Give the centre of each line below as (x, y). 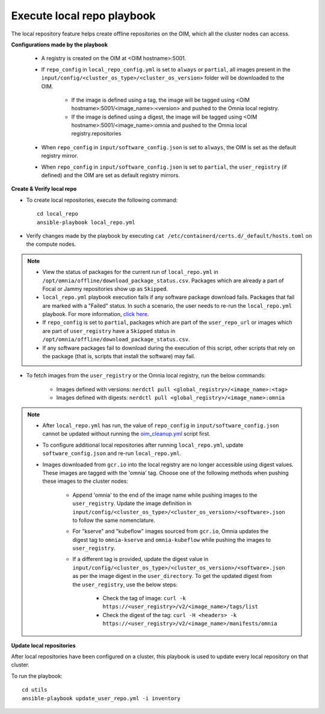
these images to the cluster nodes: (85, 481)
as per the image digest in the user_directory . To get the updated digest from (172, 576)
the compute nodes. (51, 244)
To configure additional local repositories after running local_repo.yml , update (143, 445)
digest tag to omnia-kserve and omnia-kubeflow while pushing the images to (172, 539)
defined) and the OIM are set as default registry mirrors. (110, 175)
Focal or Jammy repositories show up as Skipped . (105, 288)
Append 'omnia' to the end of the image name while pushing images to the (165, 495)
